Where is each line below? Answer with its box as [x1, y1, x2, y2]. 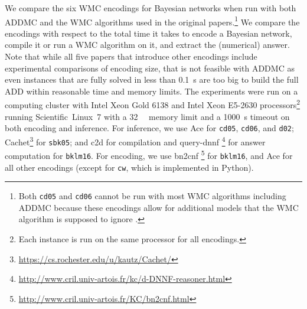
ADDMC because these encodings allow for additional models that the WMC [18, 201, 299, 213]
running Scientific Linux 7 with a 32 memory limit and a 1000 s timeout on [5, 110, 290, 122]
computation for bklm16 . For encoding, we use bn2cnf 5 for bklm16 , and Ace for [5, 148, 293, 161]
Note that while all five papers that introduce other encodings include [5, 50, 257, 63]
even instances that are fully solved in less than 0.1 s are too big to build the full [5, 73, 299, 86]
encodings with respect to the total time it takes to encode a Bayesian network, [5, 27, 292, 39]
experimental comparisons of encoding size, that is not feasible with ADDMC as [5, 61, 295, 74]
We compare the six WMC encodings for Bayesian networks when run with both [5, 2, 296, 14]
